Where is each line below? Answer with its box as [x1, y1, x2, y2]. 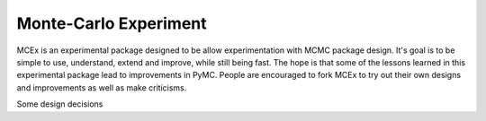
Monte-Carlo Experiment [16, 13, 207, 33]
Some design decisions [16, 99, 103, 109]
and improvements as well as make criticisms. [16, 82, 187, 93]
